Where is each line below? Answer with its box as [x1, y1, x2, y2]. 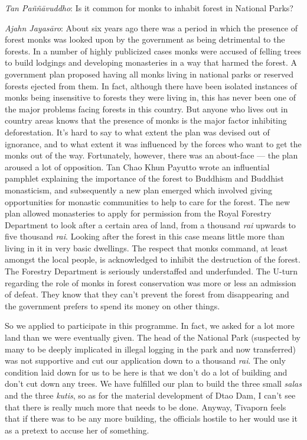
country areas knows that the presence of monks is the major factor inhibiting [5, 114, 287, 127]
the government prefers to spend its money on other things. [5, 299, 220, 312]
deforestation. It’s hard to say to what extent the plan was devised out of [5, 125, 270, 138]
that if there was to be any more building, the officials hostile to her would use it [5, 412, 298, 425]
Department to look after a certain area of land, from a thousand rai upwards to [5, 218, 296, 231]
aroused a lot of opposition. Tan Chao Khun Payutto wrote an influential [5, 160, 270, 173]
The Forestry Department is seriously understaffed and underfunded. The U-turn [5, 265, 298, 277]
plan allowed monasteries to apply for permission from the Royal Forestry [5, 207, 272, 219]
